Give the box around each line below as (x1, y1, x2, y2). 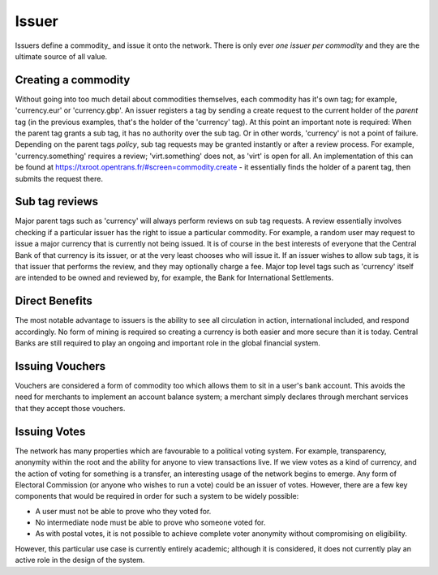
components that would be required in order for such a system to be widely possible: (15, 491, 299, 501)
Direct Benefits (15, 294, 92, 308)
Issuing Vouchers (15, 359, 106, 373)
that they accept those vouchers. (15, 403, 126, 413)
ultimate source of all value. (15, 51, 108, 61)
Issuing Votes (15, 424, 86, 438)
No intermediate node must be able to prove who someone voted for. (35, 517, 266, 527)
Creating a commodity (15, 73, 131, 87)
